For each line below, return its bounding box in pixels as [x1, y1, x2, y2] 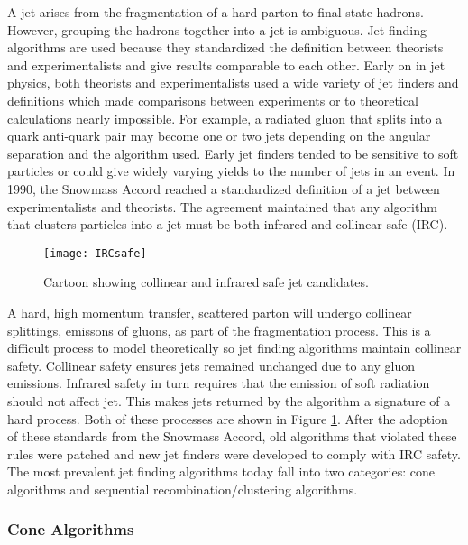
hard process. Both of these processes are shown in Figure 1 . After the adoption [7, 409, 448, 428]
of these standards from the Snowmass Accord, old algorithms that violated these [7, 427, 457, 446]
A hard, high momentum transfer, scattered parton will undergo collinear [7, 302, 412, 321]
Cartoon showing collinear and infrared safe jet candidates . [43, 272, 369, 291]
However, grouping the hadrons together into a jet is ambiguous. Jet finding [7, 20, 427, 39]
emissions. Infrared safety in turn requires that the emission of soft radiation [7, 374, 430, 393]
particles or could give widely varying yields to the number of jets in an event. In [7, 162, 455, 180]
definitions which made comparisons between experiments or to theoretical [7, 90, 418, 109]
